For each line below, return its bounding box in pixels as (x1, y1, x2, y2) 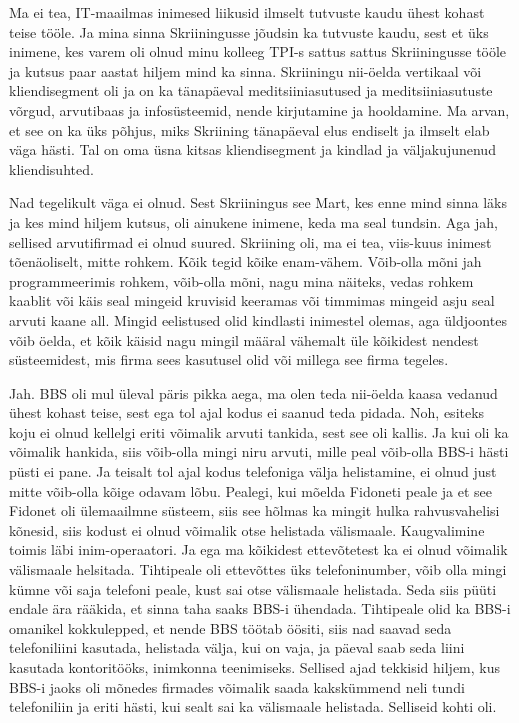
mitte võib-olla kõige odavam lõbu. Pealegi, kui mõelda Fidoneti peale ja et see (9, 480, 493, 501)
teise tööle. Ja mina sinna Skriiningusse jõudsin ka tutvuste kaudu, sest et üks (9, 21, 489, 42)
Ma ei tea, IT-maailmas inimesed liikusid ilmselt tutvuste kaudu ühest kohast (9, 2, 485, 22)
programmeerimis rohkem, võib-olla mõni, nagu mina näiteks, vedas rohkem (9, 270, 474, 291)
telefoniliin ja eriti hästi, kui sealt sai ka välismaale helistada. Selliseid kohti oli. (9, 696, 497, 717)
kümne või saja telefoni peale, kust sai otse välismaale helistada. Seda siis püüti (9, 578, 497, 599)
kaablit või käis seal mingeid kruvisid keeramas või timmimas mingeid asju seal (9, 290, 495, 311)
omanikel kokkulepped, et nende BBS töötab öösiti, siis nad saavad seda (9, 617, 452, 638)
